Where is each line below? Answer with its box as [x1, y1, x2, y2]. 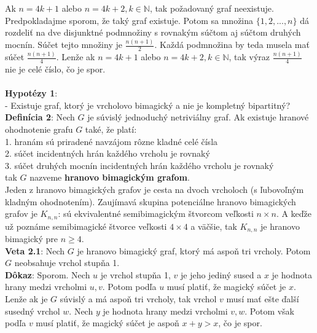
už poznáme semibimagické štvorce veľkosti [5, 219, 167, 232]
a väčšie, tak [190, 219, 237, 232]
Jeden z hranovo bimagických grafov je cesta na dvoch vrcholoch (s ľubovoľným [5, 183, 304, 195]
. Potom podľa [102, 280, 157, 293]
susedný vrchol [5, 304, 60, 317]
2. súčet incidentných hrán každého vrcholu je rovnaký [5, 147, 210, 160]
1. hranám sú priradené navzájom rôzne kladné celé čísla [5, 135, 218, 147]
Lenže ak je [5, 292, 48, 305]
